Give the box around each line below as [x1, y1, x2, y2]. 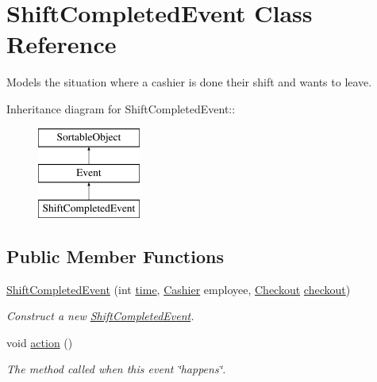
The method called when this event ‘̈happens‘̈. [6, 361, 226, 377]
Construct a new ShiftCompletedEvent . [6, 308, 194, 324]
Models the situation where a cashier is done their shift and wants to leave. [6, 74, 372, 90]
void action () [6, 334, 73, 350]
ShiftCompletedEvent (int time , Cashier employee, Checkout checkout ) [6, 281, 351, 297]
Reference [6, 28, 117, 60]
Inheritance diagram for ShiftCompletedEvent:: [6, 100, 236, 117]
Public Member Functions [6, 243, 224, 268]
